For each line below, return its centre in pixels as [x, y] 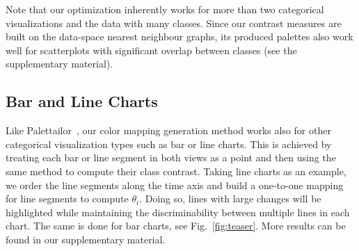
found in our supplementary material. [86, 239]
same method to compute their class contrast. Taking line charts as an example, [176, 171]
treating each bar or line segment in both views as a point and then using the [171, 157]
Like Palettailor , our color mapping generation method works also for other [168, 130]
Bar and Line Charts [82, 101]
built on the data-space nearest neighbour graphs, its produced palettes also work [179, 37]
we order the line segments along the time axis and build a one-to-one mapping [175, 185]
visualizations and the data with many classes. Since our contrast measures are [174, 23]
